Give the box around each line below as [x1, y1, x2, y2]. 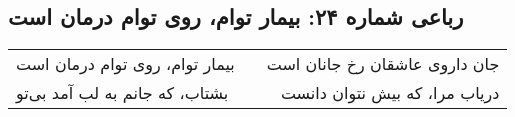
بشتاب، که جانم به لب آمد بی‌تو [16, 81, 229, 105]
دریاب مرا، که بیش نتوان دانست [280, 81, 500, 105]
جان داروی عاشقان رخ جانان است [266, 52, 500, 76]
